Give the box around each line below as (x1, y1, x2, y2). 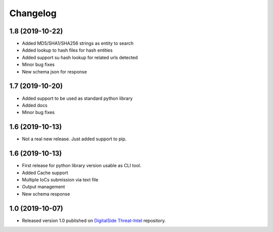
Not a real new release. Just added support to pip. (22, 136, 127, 142)
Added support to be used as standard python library (22, 95, 133, 101)
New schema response (22, 190, 70, 197)
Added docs (22, 102, 48, 108)
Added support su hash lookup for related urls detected (22, 54, 138, 60)
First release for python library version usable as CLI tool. (22, 163, 142, 169)
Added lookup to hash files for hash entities (22, 47, 113, 53)
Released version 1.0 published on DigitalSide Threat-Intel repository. (22, 217, 166, 223)
